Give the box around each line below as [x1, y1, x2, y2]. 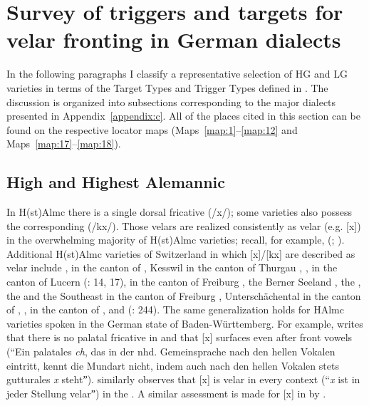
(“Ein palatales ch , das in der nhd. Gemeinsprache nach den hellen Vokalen [6, 344, 336, 359]
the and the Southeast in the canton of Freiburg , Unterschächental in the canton [6, 288, 361, 303]
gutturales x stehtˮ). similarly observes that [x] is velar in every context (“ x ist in [6, 372, 360, 387]
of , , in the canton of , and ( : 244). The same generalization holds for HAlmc [6, 302, 344, 317]
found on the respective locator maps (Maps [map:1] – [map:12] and [6, 122, 298, 137]
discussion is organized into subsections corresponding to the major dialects [6, 94, 336, 109]
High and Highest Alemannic [6, 171, 226, 193]
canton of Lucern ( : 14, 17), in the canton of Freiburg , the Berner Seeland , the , [6, 274, 361, 289]
